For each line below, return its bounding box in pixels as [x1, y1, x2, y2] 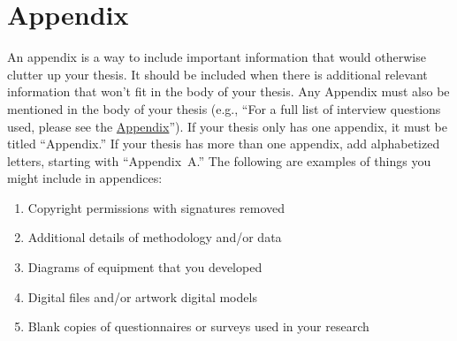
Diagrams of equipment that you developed [27, 258, 263, 277]
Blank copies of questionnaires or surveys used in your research [27, 317, 369, 336]
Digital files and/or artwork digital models [27, 287, 257, 306]
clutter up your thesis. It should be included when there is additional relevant [7, 64, 428, 83]
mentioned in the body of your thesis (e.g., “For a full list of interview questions [7, 99, 441, 117]
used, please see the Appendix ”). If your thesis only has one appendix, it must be [7, 117, 447, 135]
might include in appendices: [7, 169, 163, 187]
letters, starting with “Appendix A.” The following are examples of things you [7, 151, 431, 170]
